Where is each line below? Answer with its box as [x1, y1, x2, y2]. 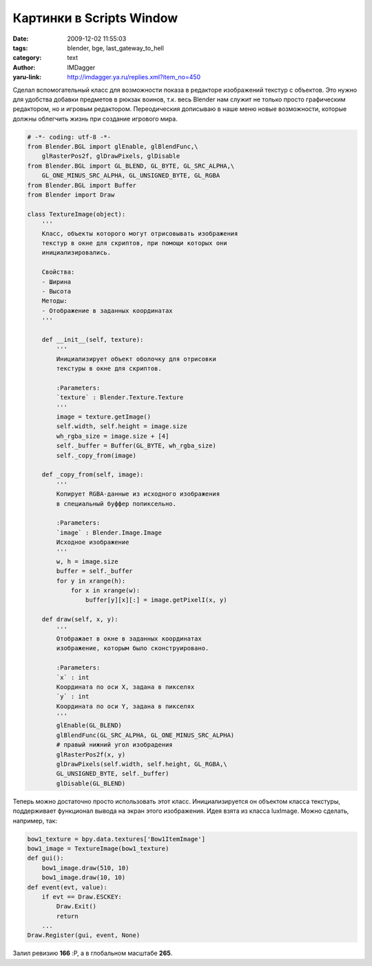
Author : [12, 63, 36, 72]
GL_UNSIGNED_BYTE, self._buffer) [56, 769, 169, 778]
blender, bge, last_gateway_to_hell [67, 43, 165, 52]
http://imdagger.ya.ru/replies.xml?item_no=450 [67, 73, 201, 81]
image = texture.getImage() [56, 412, 152, 421]
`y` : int [56, 693, 90, 701]
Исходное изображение [56, 539, 130, 546]
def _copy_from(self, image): [41, 471, 144, 479]
